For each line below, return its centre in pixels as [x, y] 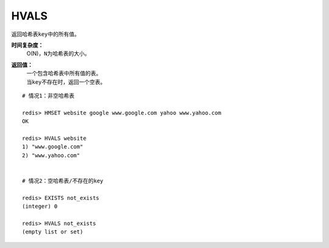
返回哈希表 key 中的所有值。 [46, 34]
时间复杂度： [27, 45]
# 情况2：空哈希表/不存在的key [63, 181]
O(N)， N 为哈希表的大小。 [58, 53]
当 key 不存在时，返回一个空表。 [66, 81]
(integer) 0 [40, 206]
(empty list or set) [53, 232]
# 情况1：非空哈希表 [48, 95]
